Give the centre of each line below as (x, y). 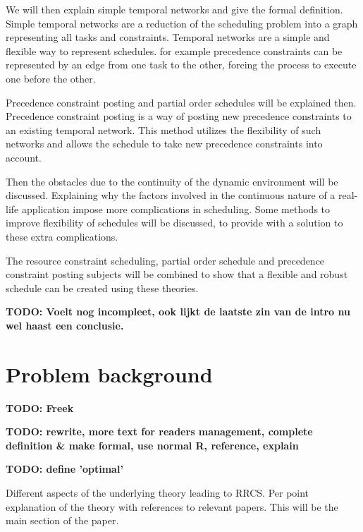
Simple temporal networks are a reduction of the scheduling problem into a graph (182, 23)
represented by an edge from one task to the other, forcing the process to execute (181, 65)
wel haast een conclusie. (65, 325)
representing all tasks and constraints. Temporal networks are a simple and (168, 37)
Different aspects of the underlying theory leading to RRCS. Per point (158, 492)
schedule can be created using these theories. (102, 288)
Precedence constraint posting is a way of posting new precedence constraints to (179, 116)
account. (24, 157)
